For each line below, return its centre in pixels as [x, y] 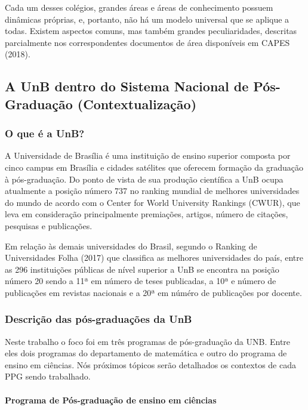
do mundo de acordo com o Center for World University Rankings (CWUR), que [153, 202]
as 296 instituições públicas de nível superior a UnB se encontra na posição [142, 269]
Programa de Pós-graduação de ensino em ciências [111, 400]
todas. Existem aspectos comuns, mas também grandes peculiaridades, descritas [151, 31]
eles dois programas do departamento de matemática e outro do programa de [146, 353]
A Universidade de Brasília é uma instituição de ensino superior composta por [148, 155]
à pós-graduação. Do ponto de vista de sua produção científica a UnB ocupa [144, 179]
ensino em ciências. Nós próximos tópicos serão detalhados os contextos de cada [150, 364]
